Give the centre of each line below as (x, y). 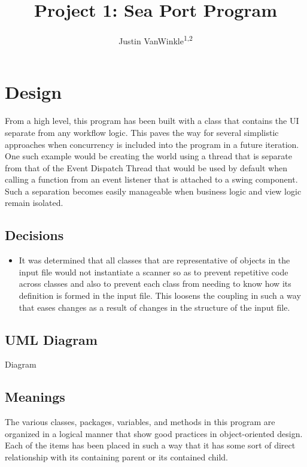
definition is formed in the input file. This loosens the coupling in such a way (160, 295)
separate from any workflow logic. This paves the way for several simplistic (142, 132)
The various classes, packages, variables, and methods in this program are (140, 422)
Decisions (34, 235)
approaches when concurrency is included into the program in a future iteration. (152, 144)
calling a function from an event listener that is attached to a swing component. (151, 179)
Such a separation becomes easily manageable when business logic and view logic (153, 191)
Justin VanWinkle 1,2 (156, 40)
